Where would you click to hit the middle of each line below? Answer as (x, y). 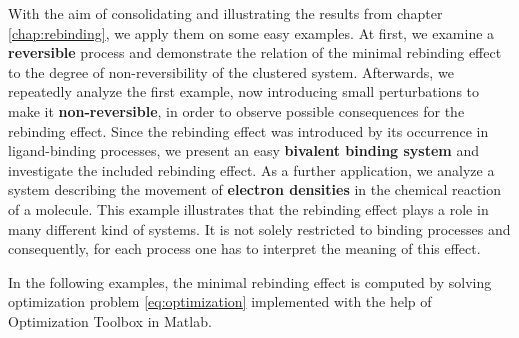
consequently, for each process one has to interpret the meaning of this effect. (244, 248)
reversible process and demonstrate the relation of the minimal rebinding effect (255, 52)
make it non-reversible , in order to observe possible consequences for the (236, 110)
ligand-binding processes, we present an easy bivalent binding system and (243, 150)
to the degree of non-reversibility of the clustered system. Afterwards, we (231, 71)
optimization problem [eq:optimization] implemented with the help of (220, 301)
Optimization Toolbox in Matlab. (110, 320)
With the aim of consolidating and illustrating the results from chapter (225, 13)
